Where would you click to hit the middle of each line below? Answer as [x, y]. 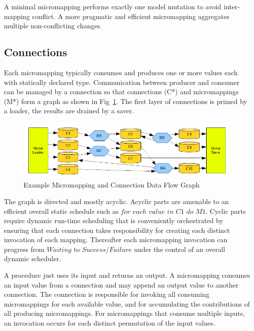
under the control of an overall [180, 249]
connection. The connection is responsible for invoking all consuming [107, 294]
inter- [232, 6]
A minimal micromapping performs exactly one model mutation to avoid [113, 6]
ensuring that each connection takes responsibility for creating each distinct [117, 230]
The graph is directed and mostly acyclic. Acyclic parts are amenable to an [116, 201]
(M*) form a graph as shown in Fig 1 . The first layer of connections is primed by [126, 101]
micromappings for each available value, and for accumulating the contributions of [127, 303]
